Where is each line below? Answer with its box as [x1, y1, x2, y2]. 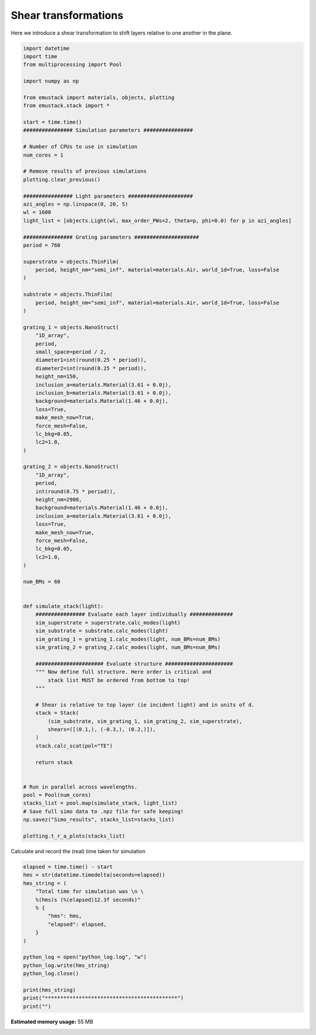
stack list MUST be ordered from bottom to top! [47, 677, 190, 683]
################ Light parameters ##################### [23, 192, 193, 199]
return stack [35, 759, 73, 765]
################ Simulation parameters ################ [23, 127, 193, 134]
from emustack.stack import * [23, 103, 110, 109]
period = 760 [23, 242, 61, 249]
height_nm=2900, [35, 496, 82, 503]
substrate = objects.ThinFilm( [23, 291, 114, 298]
